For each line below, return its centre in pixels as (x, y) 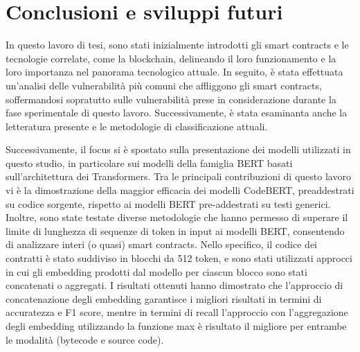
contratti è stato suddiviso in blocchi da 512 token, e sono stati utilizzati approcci (179, 258)
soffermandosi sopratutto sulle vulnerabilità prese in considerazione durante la (171, 99)
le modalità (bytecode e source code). (85, 339)
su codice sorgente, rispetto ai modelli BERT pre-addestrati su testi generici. (168, 203)
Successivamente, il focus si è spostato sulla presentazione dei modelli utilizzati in (178, 149)
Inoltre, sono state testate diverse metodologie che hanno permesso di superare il (177, 217)
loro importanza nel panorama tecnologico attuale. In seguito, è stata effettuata (174, 72)
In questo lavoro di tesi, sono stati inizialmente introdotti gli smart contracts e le (177, 45)
